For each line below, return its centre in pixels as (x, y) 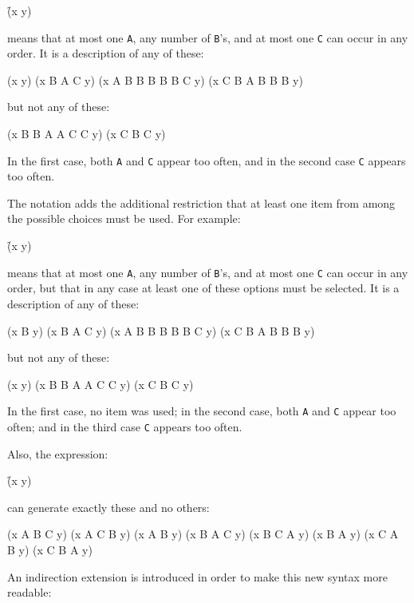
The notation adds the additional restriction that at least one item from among (201, 202)
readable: (30, 592)
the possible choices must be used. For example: (124, 218)
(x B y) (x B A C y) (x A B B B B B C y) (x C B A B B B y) (161, 330)
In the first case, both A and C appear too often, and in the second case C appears (207, 160)
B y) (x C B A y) (50, 549)
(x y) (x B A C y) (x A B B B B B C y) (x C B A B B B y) (155, 79)
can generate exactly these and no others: (108, 507)
